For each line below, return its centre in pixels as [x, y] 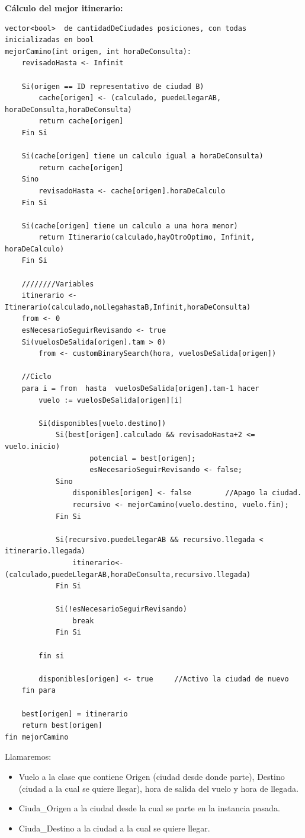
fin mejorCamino [37, 737]
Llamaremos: [28, 756]
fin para [38, 691]
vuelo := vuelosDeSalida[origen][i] [111, 400]
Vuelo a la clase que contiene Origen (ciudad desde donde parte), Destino [152, 776]
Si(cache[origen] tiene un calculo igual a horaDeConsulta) [142, 156]
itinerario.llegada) [45, 551]
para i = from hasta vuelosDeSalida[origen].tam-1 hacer [140, 388]
